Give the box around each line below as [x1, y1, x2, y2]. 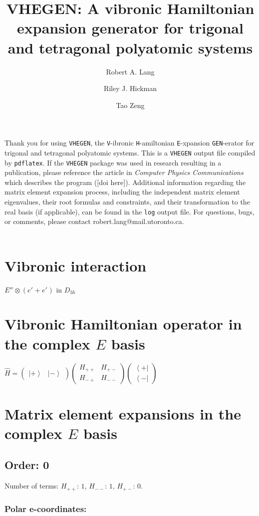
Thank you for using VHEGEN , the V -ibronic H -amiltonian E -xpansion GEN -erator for [4, 137, 255, 148]
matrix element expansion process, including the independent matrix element [4, 186, 240, 197]
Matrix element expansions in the [4, 403, 241, 423]
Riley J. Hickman [103, 83, 157, 93]
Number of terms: [4, 480, 59, 491]
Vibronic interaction [4, 255, 147, 275]
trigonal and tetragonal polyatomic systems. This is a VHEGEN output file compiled [4, 147, 256, 157]
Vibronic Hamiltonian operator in [4, 313, 242, 334]
